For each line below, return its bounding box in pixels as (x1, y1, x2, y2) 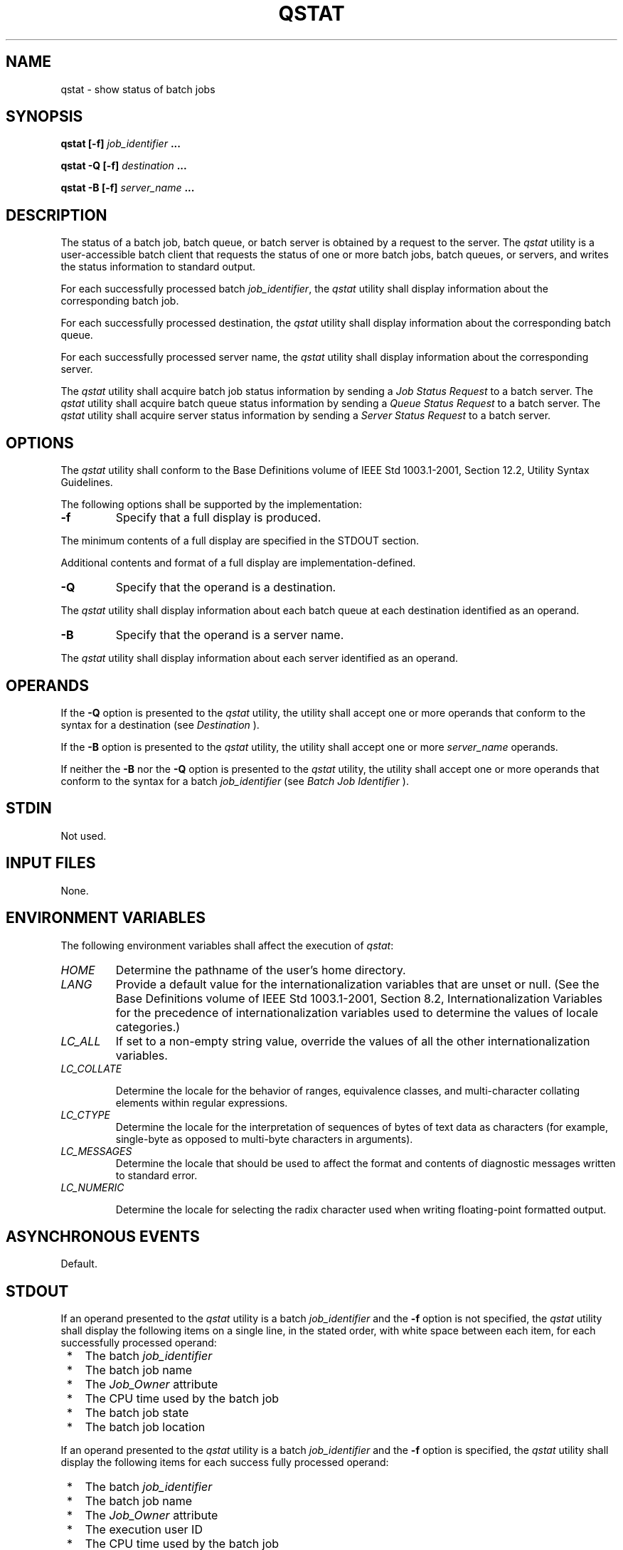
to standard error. (115, 1169, 198, 1181)
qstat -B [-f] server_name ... (60, 181, 195, 194)
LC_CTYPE (60, 1108, 110, 1121)
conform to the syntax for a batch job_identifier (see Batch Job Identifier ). (60, 774, 409, 787)
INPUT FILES (6, 854, 96, 872)
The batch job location (85, 1420, 206, 1435)
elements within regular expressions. (115, 1096, 288, 1109)
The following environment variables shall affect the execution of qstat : (60, 939, 394, 951)
